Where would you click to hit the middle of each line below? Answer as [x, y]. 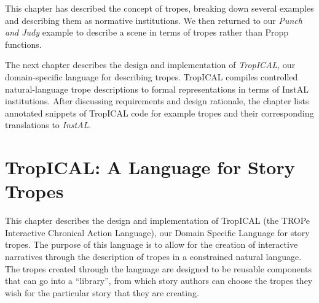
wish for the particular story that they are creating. [102, 292]
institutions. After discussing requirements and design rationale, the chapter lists [157, 101]
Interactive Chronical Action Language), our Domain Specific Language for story [157, 232]
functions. [23, 44]
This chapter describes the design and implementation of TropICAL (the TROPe [158, 221]
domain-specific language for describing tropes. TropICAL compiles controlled [152, 76]
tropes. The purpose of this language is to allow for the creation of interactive [152, 244]
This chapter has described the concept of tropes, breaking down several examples [159, 8]
